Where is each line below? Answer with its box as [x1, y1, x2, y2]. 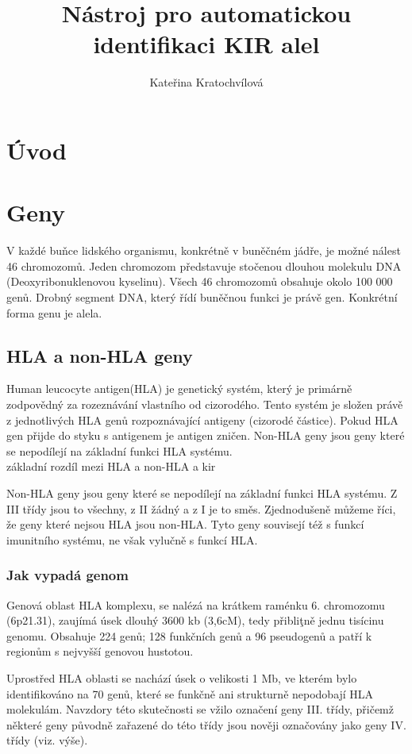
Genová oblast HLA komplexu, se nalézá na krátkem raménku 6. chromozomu [6, 596, 385, 613]
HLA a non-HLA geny [6, 343, 193, 367]
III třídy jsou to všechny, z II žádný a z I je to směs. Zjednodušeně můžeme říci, [6, 500, 396, 517]
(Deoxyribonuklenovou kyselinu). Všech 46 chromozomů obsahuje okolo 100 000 [6, 273, 393, 290]
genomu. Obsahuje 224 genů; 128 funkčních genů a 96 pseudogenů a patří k [6, 627, 372, 644]
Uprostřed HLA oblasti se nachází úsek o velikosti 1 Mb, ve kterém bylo [6, 669, 357, 686]
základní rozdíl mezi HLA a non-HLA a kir [6, 458, 216, 475]
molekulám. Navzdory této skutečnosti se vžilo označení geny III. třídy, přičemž [6, 701, 394, 717]
